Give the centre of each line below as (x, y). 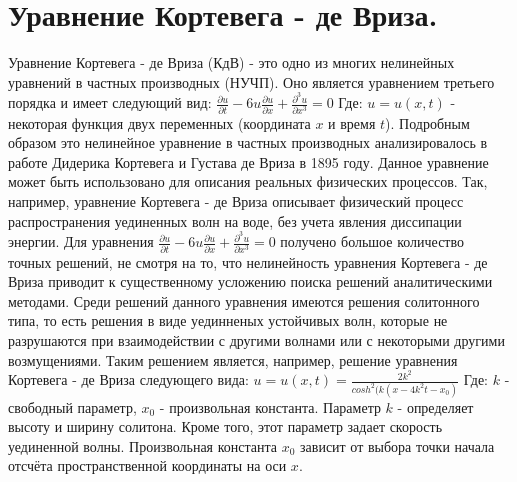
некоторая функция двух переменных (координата (159, 122)
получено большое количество (372, 241)
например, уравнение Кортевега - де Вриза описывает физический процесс (236, 201)
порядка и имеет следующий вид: (110, 102)
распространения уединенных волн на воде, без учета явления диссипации (235, 220)
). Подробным (427, 122)
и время (352, 122)
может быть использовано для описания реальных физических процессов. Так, (248, 181)
